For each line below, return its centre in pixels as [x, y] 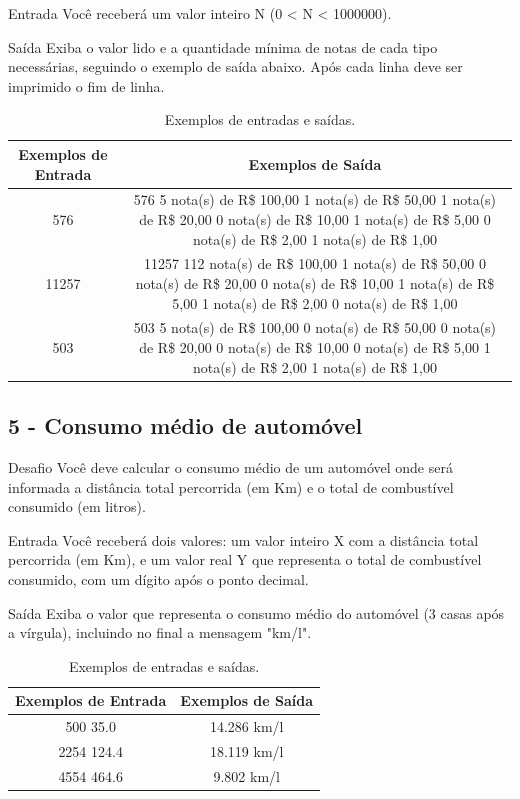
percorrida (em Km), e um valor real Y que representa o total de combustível [245, 559]
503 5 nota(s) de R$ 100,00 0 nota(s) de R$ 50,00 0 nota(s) [315, 327]
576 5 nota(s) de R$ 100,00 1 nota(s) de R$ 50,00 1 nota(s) [315, 199]
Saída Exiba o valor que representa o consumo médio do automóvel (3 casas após [256, 612]
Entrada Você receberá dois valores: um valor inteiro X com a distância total [243, 539]
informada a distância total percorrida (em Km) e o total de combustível [231, 486]
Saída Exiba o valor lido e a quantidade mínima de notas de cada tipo [223, 46]
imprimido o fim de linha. [86, 85]
